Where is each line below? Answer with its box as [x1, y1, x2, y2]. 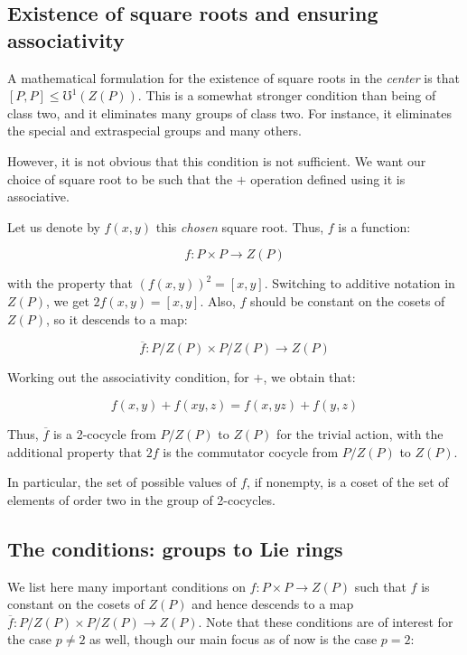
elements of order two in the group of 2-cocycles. [7, 490, 276, 509]
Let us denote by [7, 217, 100, 236]
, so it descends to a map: [46, 309, 188, 328]
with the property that [7, 274, 133, 293]
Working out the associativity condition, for [7, 368, 249, 387]
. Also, [200, 291, 236, 310]
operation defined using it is [250, 169, 406, 188]
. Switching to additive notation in [264, 274, 455, 293]
